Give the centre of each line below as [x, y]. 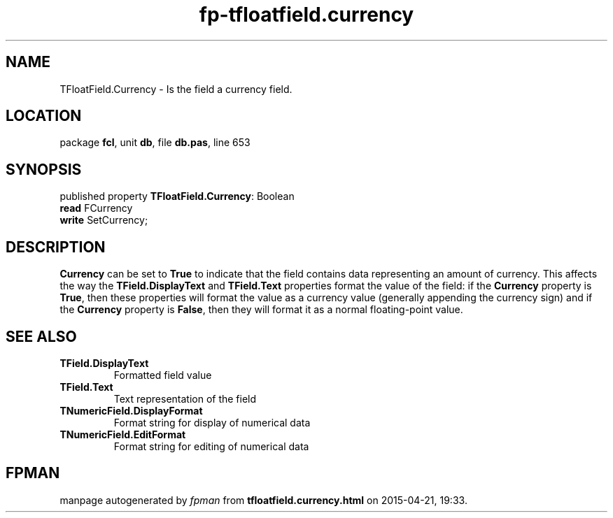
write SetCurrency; [104, 220]
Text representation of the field [185, 398]
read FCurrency [96, 208]
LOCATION [44, 116]
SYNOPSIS [44, 169]
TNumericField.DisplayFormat [131, 410]
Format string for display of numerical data [212, 422]
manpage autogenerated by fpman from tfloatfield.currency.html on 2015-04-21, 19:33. [263, 500]
